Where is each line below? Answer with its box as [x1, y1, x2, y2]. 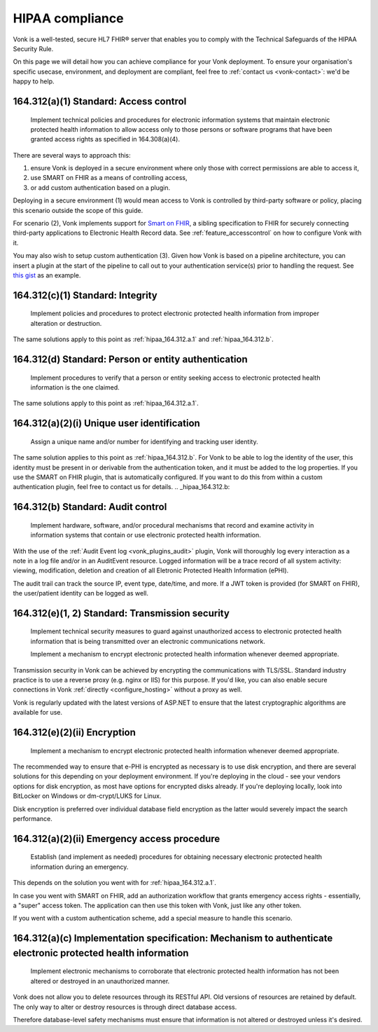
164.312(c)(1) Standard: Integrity [13, 289, 157, 301]
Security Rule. [13, 44, 54, 53]
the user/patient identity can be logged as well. [13, 589, 149, 598]
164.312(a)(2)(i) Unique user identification [13, 418, 201, 429]
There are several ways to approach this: [13, 151, 131, 159]
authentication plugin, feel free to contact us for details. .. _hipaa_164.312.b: [13, 483, 230, 491]
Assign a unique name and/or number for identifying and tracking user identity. [30, 437, 258, 446]
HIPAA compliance [13, 11, 124, 26]
